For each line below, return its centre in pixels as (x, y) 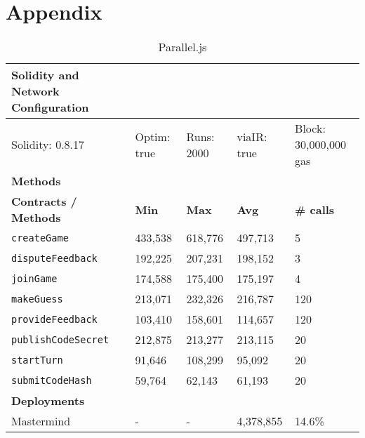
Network (35, 91)
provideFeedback (54, 319)
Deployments (48, 401)
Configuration (50, 107)
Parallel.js (182, 47)
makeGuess (37, 299)
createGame (40, 238)
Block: (310, 128)
